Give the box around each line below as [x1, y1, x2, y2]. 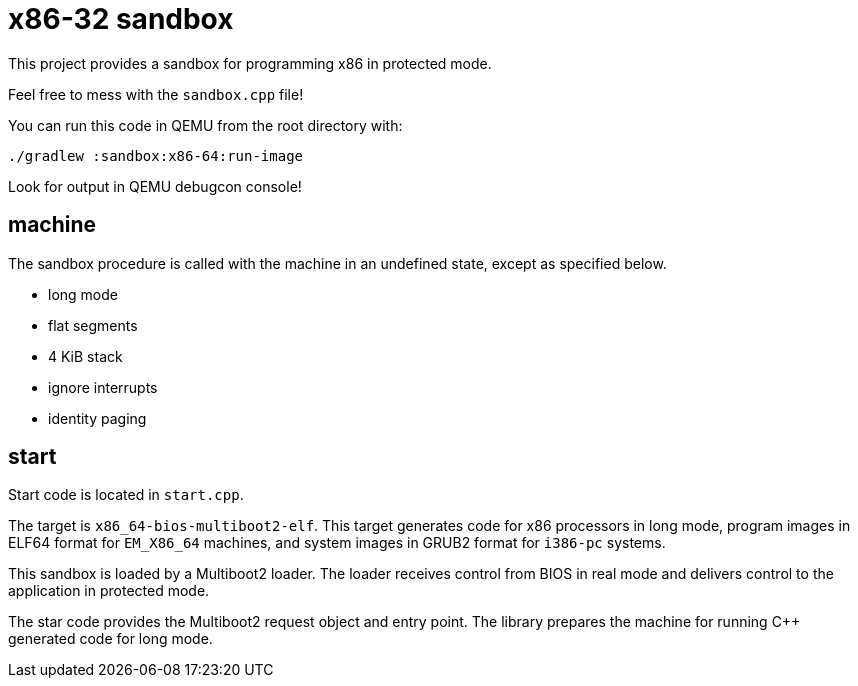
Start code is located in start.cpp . [8, 486, 244, 504]
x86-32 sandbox [8, 2, 234, 36]
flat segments [48, 316, 138, 334]
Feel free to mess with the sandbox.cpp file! [8, 85, 304, 103]
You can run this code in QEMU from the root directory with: [8, 116, 403, 134]
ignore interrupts [48, 378, 158, 396]
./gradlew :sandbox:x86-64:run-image [8, 147, 304, 164]
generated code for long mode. [8, 630, 213, 648]
